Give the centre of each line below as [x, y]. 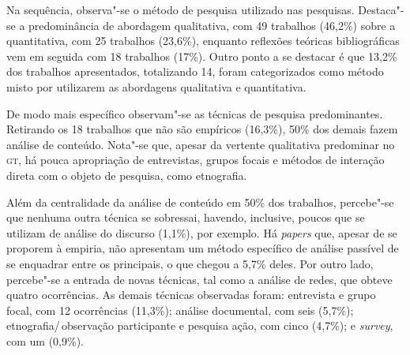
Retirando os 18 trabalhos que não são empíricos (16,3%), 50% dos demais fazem [202, 129]
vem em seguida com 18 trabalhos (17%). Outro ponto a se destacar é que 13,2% [202, 56]
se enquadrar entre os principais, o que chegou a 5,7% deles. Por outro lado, [190, 263]
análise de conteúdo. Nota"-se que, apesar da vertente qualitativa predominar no [201, 144]
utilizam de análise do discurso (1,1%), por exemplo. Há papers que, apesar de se [202, 232]
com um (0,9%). [45, 340]
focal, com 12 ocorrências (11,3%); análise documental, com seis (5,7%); [180, 310]
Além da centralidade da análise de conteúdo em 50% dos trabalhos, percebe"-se [200, 202]
